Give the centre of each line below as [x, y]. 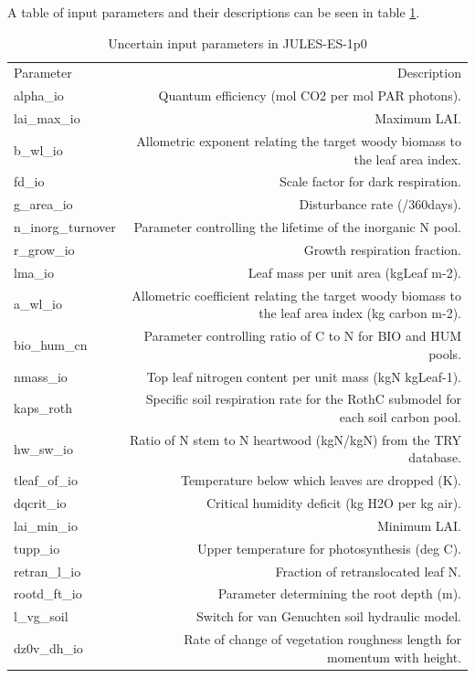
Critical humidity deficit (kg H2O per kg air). [334, 503]
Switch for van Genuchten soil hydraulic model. [329, 616]
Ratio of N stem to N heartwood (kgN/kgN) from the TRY [296, 439]
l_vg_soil [41, 616]
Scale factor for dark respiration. [370, 181]
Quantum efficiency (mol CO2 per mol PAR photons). [310, 95]
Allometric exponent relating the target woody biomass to [299, 140]
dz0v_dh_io [48, 647]
